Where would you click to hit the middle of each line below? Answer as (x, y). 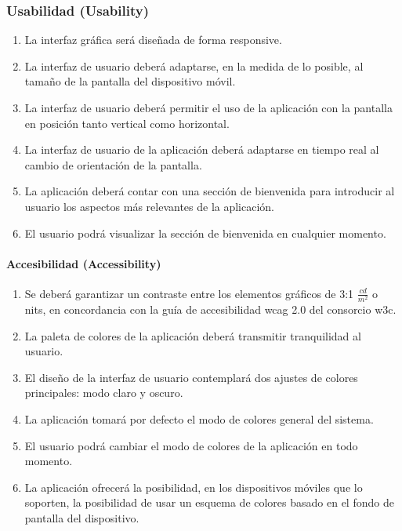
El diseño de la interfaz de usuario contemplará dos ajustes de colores (191, 377)
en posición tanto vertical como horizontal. (127, 123)
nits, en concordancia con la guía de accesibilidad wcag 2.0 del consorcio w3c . (210, 309)
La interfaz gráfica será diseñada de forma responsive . (153, 40)
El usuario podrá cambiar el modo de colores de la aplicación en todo (191, 445)
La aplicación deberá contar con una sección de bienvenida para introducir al (210, 191)
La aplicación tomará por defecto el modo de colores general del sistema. (199, 419)
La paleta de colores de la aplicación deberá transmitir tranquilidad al (193, 335)
